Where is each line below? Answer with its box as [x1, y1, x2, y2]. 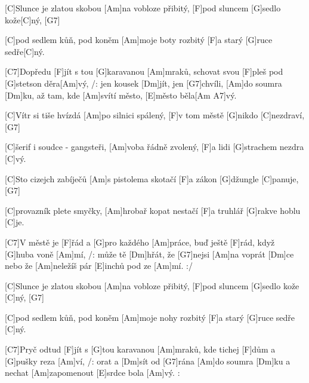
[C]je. [5, 216, 24, 228]
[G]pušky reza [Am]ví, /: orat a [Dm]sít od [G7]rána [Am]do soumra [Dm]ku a [5, 354, 291, 367]
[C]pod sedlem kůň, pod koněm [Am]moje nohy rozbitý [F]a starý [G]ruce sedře [5, 311, 295, 323]
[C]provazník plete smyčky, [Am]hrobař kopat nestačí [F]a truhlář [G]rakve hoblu [5, 204, 301, 216]
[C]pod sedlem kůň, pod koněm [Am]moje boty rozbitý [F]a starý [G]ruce [5, 33, 273, 46]
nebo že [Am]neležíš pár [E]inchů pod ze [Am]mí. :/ [5, 259, 193, 272]
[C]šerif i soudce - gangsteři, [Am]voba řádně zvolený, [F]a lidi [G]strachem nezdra [5, 140, 304, 153]
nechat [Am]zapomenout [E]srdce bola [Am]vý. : [5, 366, 180, 379]
